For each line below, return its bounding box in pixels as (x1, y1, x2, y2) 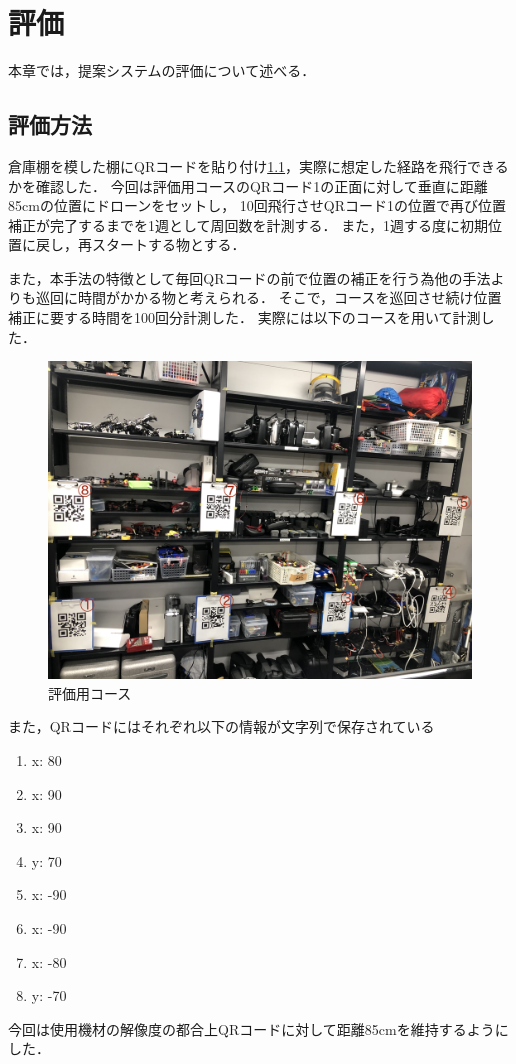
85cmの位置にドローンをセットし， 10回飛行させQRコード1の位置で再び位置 (8, 195, 507, 216)
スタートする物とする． (91, 234, 246, 255)
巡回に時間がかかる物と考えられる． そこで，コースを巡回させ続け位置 (35, 287, 502, 308)
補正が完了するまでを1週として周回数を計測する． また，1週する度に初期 (8, 214, 488, 235)
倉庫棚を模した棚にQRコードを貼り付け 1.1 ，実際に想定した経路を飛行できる (8, 155, 509, 176)
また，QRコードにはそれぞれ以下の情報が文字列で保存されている (8, 716, 435, 737)
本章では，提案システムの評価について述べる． (8, 60, 316, 81)
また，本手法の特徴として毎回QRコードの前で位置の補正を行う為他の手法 (8, 267, 491, 288)
